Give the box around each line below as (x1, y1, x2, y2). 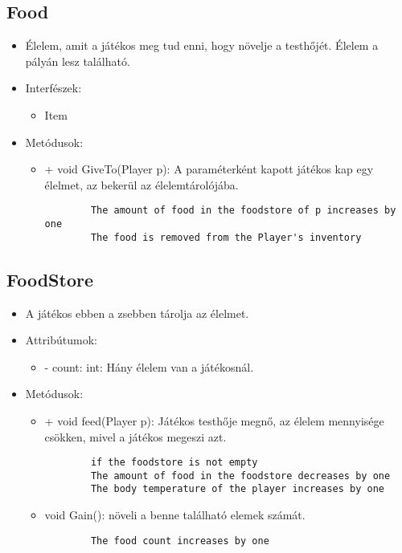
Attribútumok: (25, 331, 97, 348)
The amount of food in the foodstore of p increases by (90, 205, 396, 217)
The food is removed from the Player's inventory (90, 231, 362, 243)
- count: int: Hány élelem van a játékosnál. (44, 358, 254, 375)
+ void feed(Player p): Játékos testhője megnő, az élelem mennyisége (44, 412, 384, 429)
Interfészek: (25, 79, 82, 96)
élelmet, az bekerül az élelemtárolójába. (44, 176, 239, 193)
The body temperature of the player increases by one (90, 483, 384, 495)
